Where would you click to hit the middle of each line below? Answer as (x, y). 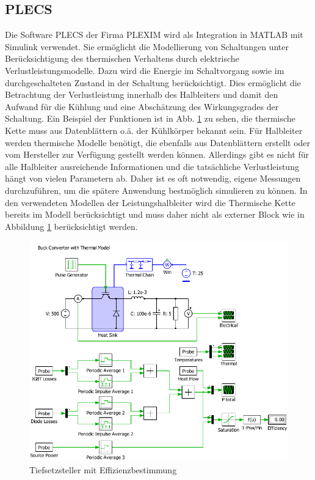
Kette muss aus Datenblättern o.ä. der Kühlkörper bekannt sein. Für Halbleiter (154, 130)
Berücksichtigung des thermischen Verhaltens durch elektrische (122, 58)
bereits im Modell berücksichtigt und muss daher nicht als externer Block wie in (155, 214)
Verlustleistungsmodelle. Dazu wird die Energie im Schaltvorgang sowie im (145, 70)
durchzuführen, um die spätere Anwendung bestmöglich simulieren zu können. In (156, 190)
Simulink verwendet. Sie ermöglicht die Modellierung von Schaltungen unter (147, 46)
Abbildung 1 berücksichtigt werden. (71, 226)
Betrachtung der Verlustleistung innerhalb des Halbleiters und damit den (142, 94)
